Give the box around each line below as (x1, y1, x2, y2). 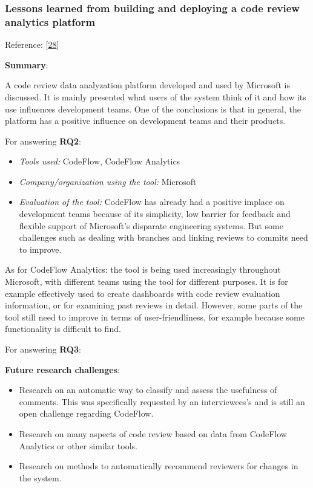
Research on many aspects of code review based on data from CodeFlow (19, 427, 287, 440)
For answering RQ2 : (5, 134, 81, 147)
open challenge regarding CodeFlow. (19, 407, 154, 420)
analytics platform (5, 14, 96, 29)
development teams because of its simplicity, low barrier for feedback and (19, 207, 291, 220)
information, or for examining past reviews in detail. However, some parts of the (5, 299, 303, 311)
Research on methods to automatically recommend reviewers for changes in (19, 460, 298, 472)
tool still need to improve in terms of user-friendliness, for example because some (5, 310, 305, 323)
